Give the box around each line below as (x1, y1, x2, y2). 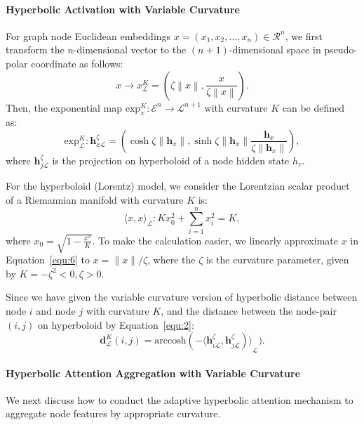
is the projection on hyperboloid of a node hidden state (52, 152, 290, 167)
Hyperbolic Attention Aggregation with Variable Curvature (6, 365, 301, 380)
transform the (6, 42, 65, 57)
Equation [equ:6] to (6, 252, 90, 267)
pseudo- (324, 42, 358, 57)
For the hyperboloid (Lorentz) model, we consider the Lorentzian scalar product (6, 178, 350, 193)
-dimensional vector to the (73, 42, 187, 57)
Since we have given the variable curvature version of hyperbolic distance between (6, 289, 358, 304)
